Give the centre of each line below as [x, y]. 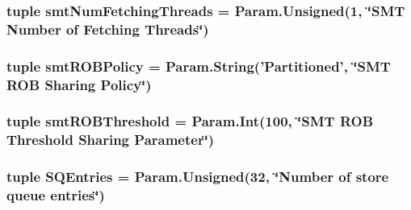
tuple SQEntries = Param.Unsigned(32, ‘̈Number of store [198, 177]
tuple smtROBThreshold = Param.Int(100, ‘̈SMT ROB [190, 121]
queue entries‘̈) [56, 195]
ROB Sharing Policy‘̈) [79, 84]
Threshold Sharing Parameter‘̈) [111, 140]
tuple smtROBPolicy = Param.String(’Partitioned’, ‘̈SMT [199, 66]
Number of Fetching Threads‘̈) [108, 29]
